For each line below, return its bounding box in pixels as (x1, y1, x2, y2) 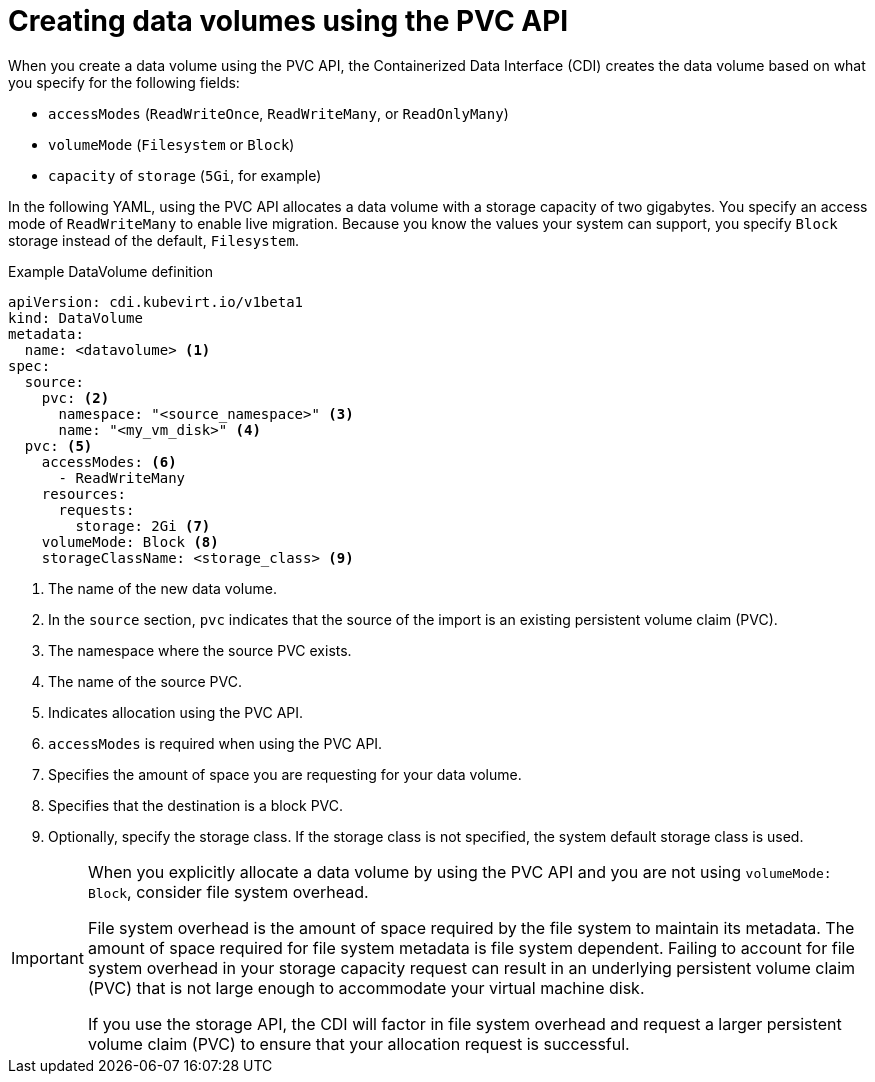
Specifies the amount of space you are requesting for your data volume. (48, 765, 522, 783)
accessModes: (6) (41, 453, 177, 470)
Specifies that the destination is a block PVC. (48, 796, 344, 814)
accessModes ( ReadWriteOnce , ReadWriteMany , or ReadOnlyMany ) (48, 104, 509, 122)
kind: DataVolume (8, 309, 143, 326)
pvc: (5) (24, 437, 93, 454)
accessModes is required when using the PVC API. (48, 734, 383, 752)
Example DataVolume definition (8, 262, 213, 280)
